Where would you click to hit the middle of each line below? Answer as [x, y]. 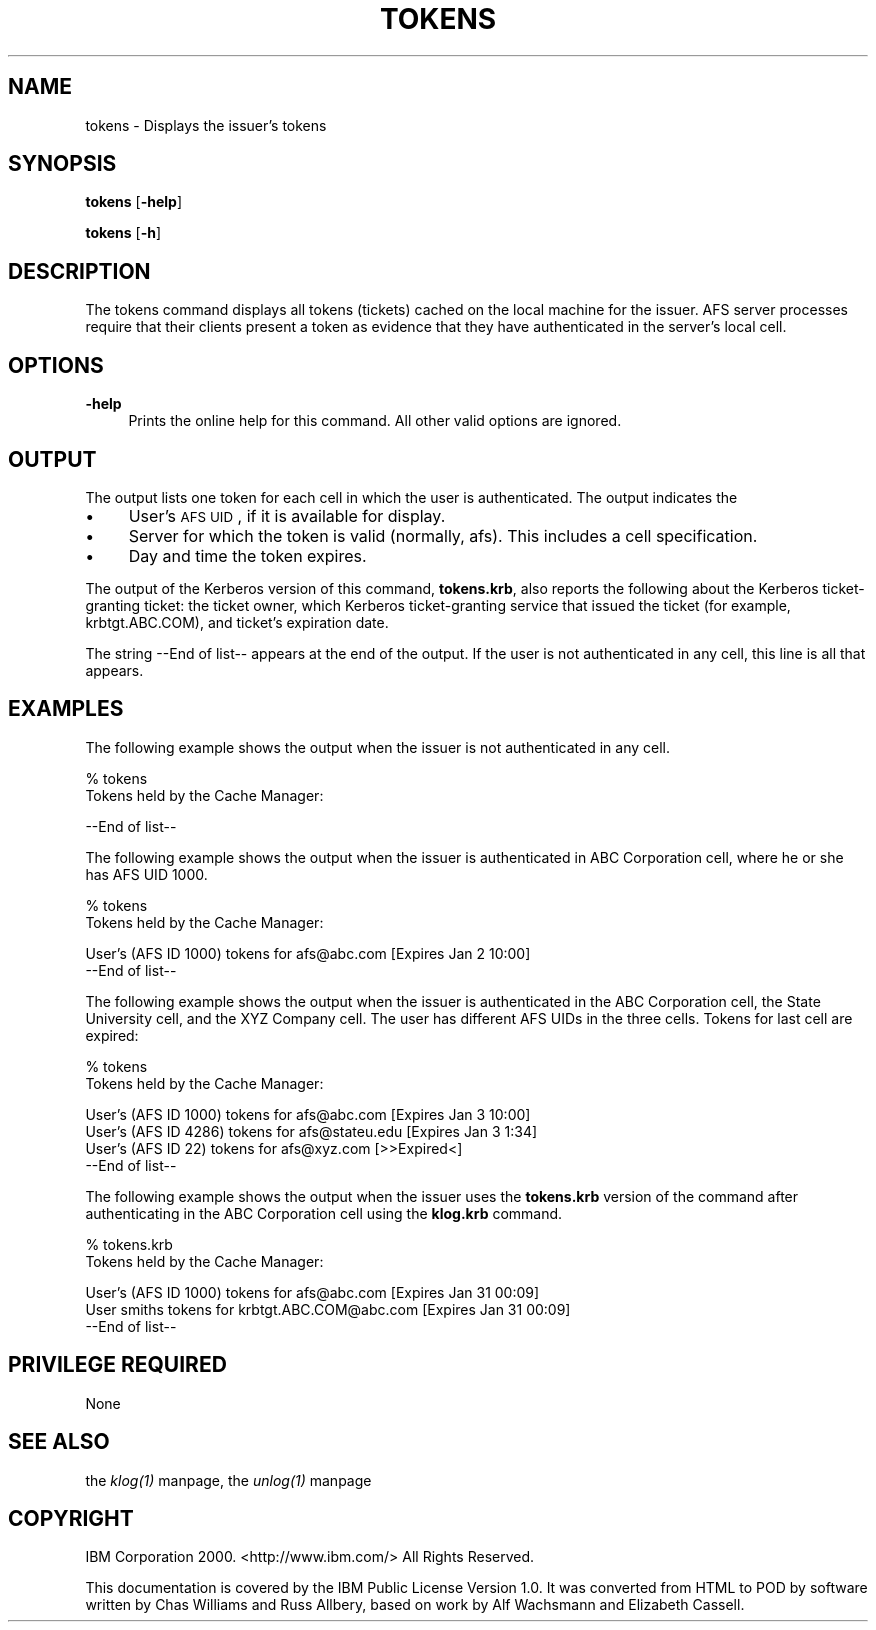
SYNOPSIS [62, 164]
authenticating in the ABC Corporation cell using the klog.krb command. [324, 1213]
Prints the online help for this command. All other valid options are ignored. [375, 421]
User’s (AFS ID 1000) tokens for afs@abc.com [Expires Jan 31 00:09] [312, 1292]
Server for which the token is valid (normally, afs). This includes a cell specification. [443, 535]
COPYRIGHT [71, 1518]
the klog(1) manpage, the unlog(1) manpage [228, 1480]
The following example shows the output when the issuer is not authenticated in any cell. [377, 747]
